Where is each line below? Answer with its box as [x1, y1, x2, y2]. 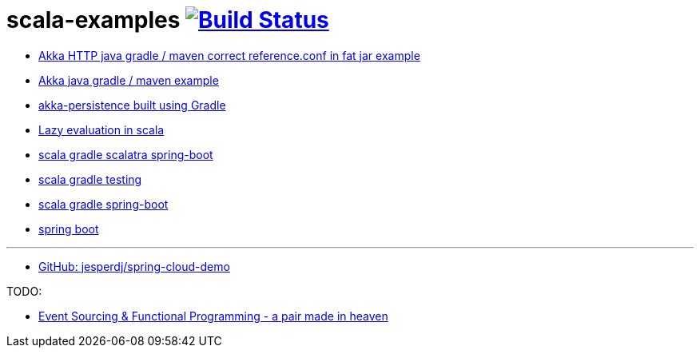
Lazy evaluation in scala [38, 122, 165, 137]
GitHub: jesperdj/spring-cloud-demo [38, 259, 230, 273]
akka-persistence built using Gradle [38, 97, 226, 112]
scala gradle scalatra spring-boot [38, 147, 213, 161]
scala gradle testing [38, 172, 142, 186]
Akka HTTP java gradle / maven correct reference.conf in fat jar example [38, 48, 420, 62]
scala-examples [6, 6, 181, 34]
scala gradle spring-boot [38, 197, 169, 211]
